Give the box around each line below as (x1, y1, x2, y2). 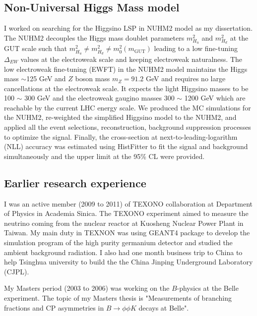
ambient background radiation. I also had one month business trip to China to (4, 247, 243, 257)
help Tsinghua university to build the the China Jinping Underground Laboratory (4, 257, 253, 267)
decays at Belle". (138, 302, 189, 313)
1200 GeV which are (184, 93, 246, 103)
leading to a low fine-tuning (154, 43, 238, 53)
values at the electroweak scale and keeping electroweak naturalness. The (20, 53, 243, 64)
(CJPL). (4, 266, 29, 276)
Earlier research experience (4, 175, 146, 190)
